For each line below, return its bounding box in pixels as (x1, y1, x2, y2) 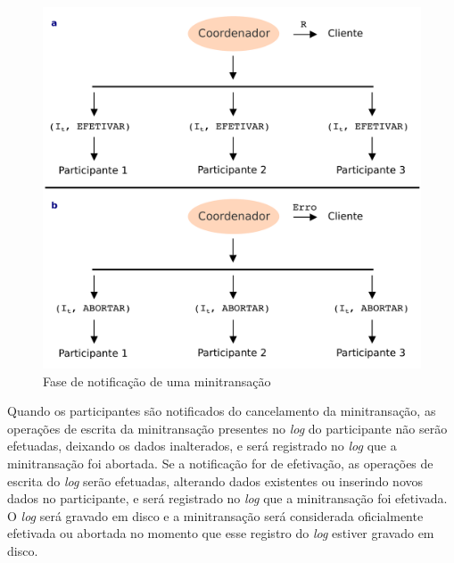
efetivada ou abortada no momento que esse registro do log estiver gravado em (7, 524, 434, 542)
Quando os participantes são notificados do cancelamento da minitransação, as (7, 402, 436, 420)
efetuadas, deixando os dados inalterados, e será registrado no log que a (7, 436, 397, 455)
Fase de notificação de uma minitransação (43, 371, 271, 390)
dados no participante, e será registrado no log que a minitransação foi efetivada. (7, 489, 448, 508)
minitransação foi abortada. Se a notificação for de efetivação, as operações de (7, 453, 433, 472)
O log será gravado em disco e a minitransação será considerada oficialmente (7, 506, 424, 525)
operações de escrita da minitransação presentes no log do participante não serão (7, 418, 448, 437)
